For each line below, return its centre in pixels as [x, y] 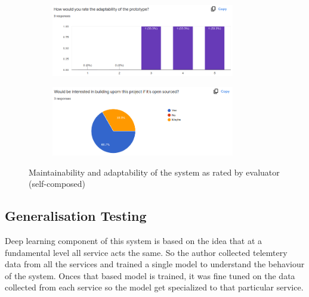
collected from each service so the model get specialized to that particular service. [154, 287]
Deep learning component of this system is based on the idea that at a [134, 240]
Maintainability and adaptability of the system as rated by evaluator [154, 172]
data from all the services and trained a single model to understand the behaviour [155, 264]
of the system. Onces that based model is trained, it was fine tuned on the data [150, 275]
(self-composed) [57, 184]
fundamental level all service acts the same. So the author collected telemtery [146, 252]
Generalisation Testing [76, 216]
